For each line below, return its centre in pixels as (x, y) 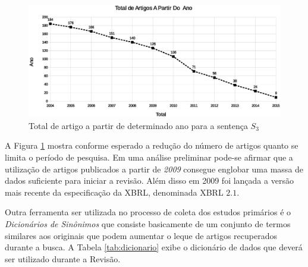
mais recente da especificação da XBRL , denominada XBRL (114, 192)
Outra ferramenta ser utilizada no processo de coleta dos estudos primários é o (148, 212)
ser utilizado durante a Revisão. (63, 258)
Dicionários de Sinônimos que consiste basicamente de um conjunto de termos (148, 223)
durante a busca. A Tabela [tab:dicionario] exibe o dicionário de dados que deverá (154, 247)
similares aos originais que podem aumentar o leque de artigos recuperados (141, 235)
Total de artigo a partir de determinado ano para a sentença (138, 125)
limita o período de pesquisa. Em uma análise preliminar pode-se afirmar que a (149, 157)
